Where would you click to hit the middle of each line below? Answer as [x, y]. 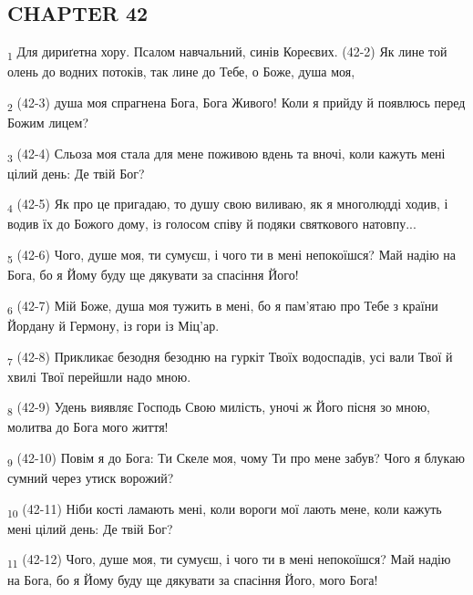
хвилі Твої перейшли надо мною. [99, 376]
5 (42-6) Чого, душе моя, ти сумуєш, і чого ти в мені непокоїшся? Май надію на [232, 256]
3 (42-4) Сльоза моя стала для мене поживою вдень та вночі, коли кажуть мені [226, 154]
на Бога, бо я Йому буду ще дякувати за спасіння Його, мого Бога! [193, 579]
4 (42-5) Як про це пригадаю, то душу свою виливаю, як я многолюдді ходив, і [228, 205]
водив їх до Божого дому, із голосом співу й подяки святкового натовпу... [212, 224]
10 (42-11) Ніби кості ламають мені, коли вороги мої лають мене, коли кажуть [225, 509]
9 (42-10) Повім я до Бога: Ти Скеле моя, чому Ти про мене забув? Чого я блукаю [236, 458]
